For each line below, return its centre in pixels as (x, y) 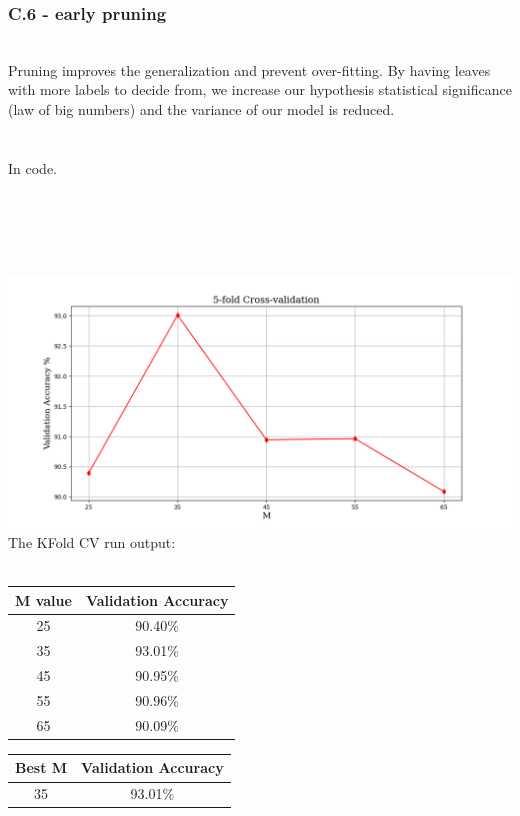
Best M (41, 767)
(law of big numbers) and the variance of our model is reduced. (201, 109)
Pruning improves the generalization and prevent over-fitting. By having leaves (249, 69)
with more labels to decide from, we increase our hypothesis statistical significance (260, 89)
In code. (32, 167)
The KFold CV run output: (92, 541)
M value (43, 599)
